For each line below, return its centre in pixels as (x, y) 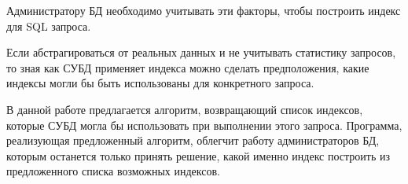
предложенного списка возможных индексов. (113, 171)
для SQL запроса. (49, 26)
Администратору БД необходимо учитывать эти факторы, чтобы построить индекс (204, 10)
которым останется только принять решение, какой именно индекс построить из (198, 155)
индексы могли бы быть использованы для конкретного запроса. (160, 83)
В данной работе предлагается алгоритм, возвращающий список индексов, (185, 109)
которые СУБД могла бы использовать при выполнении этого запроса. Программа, (204, 125)
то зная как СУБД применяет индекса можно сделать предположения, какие (188, 67)
